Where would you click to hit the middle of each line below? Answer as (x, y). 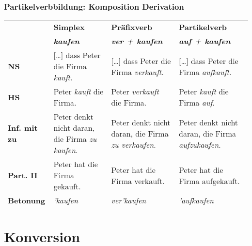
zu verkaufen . (134, 144)
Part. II (23, 175)
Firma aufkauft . (205, 72)
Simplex (69, 27)
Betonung (27, 200)
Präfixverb (132, 27)
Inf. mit (23, 128)
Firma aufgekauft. (209, 181)
